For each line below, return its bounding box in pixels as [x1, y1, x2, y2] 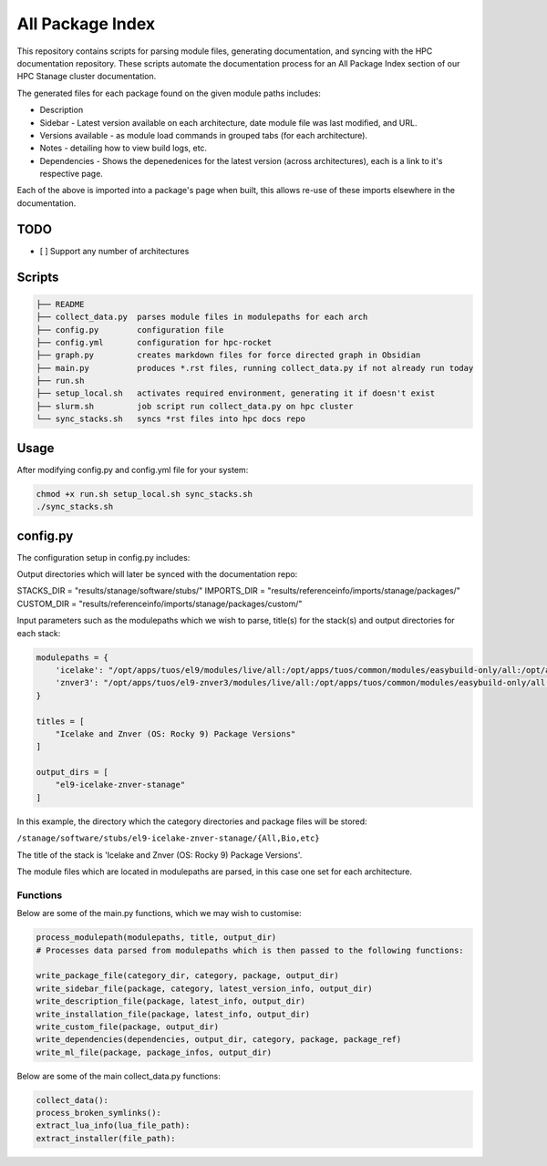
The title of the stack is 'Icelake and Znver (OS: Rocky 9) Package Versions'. [16, 849, 303, 861]
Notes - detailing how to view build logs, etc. [39, 142, 208, 154]
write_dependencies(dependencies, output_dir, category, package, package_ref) [36, 1035, 402, 1045]
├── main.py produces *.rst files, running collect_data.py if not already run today [36, 363, 474, 373]
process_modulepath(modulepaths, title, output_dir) [36, 933, 277, 943]
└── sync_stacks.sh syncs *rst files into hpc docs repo [36, 414, 305, 424]
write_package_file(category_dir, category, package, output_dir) [36, 971, 339, 981]
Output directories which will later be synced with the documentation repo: [16, 569, 298, 580]
